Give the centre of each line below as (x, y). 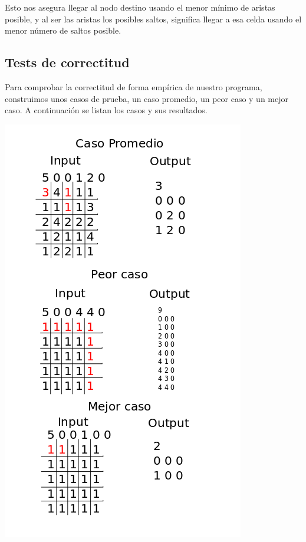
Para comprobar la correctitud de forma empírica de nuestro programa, (134, 86)
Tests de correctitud (67, 62)
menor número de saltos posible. (63, 30)
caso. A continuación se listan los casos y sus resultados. (106, 110)
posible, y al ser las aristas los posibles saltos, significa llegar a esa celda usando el (153, 19)
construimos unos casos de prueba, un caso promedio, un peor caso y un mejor (147, 98)
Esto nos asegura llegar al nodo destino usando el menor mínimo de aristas (140, 7)
